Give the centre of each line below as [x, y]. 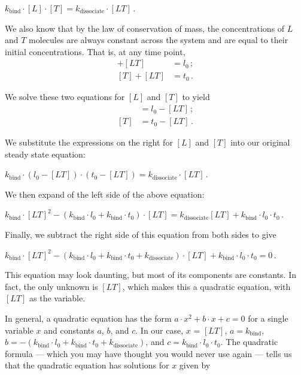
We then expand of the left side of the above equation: [105, 194]
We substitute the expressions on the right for [89, 142]
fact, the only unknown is [51, 286]
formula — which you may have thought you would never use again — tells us [148, 353]
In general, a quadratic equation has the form [88, 318]
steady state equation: [45, 154]
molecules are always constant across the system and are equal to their [159, 40]
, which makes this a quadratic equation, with [206, 286]
